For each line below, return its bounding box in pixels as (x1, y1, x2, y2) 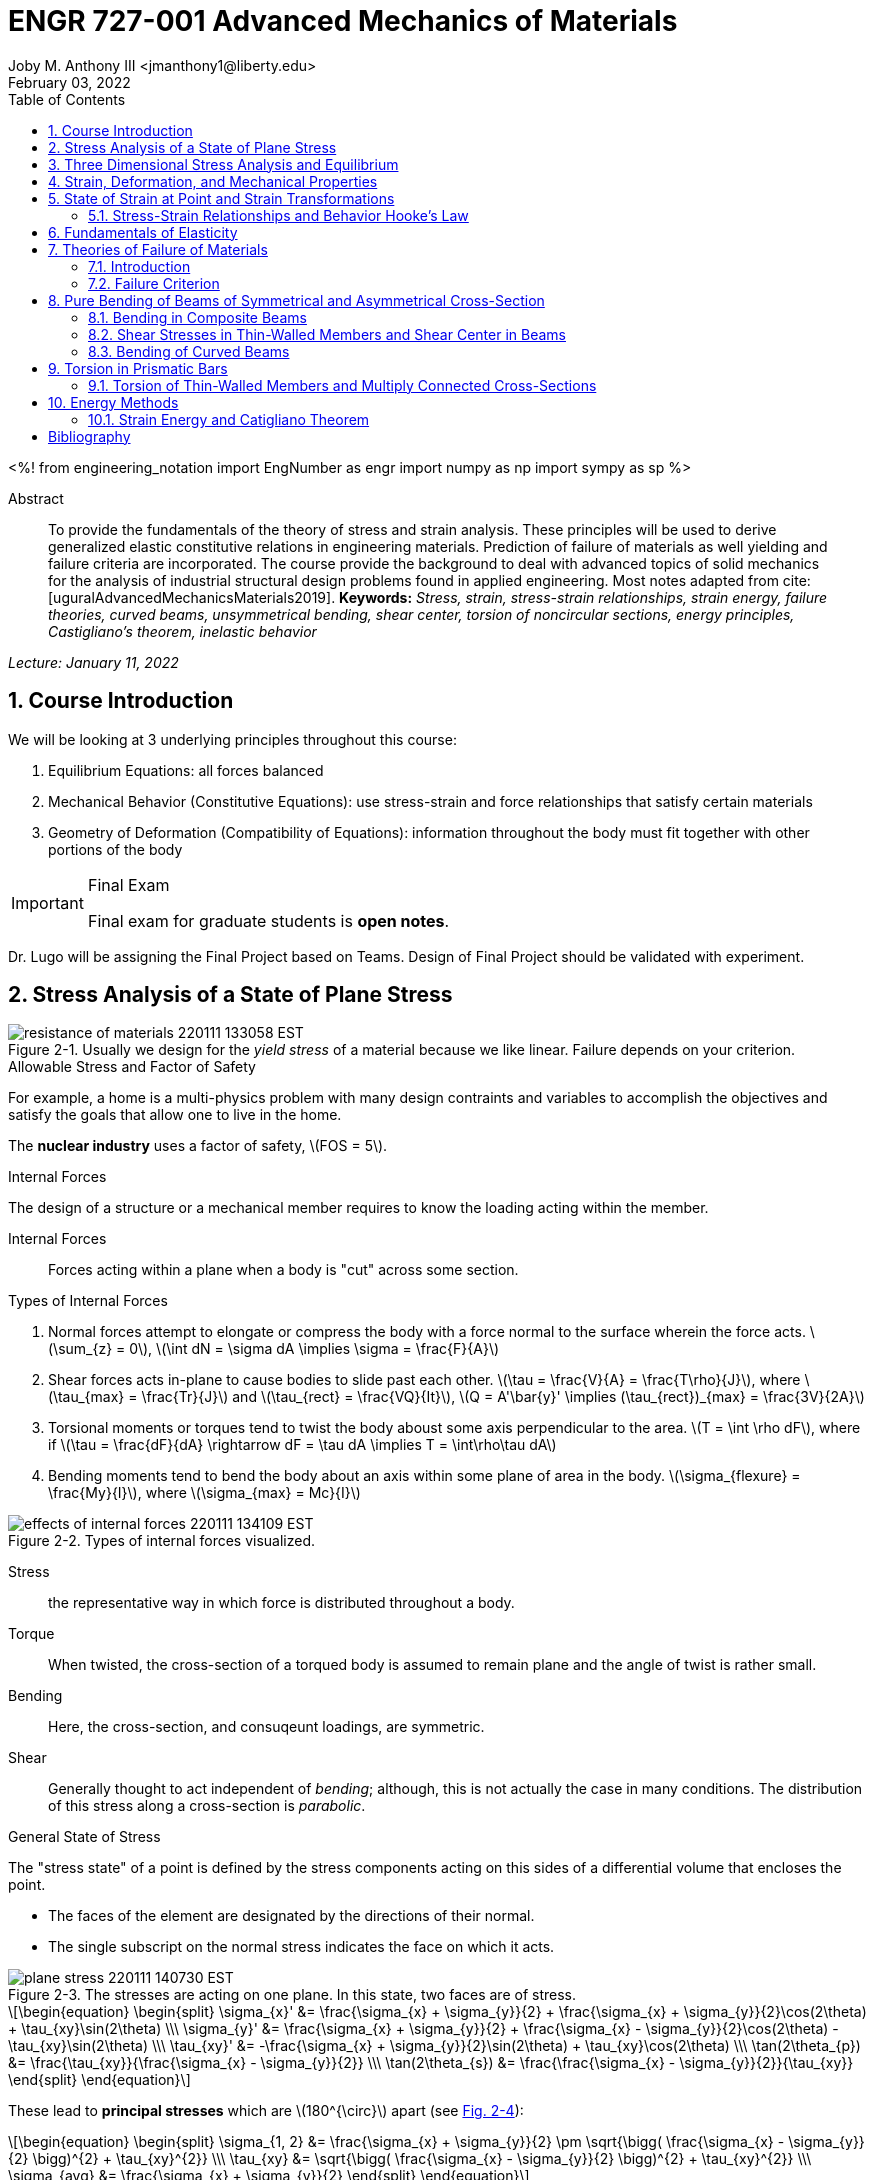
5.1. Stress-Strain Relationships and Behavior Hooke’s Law (88, 206, 469, 224)
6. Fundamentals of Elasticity (48, 223, 238, 241)
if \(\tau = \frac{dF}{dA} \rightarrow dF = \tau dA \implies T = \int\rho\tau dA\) (48, 1436, 557, 1454)
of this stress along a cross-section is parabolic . (48, 1797, 366, 1815)
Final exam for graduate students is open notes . (87, 910, 450, 931)
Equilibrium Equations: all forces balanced (48, 761, 324, 779)
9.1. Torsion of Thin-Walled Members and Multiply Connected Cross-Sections (88, 376, 597, 394)
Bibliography (48, 427, 131, 445)
